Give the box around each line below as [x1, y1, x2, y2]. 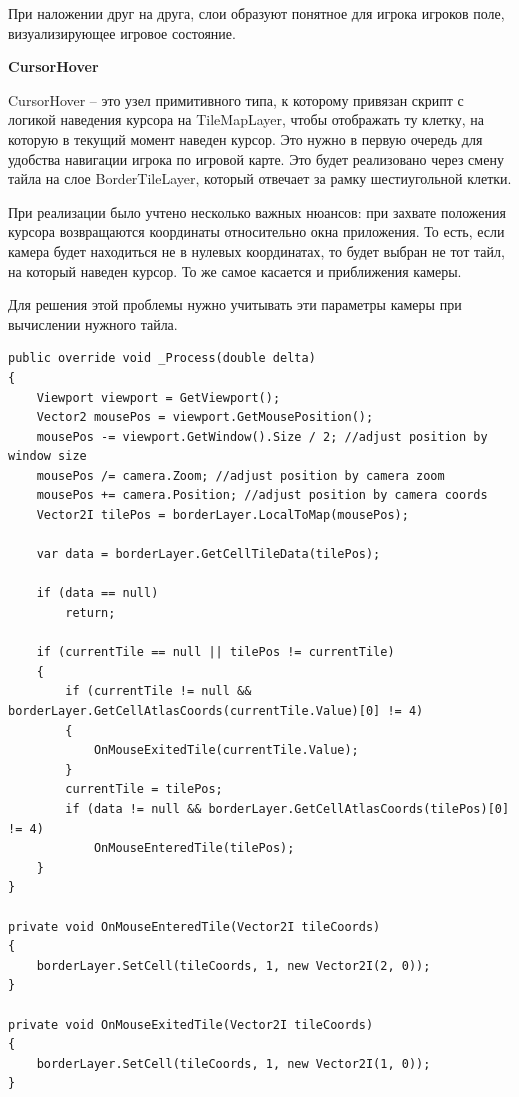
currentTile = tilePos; [65, 782, 223, 797]
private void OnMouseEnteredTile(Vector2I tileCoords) [8, 919, 381, 934]
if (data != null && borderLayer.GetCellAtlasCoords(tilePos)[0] [65, 801, 510, 816]
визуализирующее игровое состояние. [8, 22, 236, 43]
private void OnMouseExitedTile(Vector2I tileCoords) [8, 1017, 374, 1032]
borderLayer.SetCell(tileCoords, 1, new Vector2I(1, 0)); [36, 1056, 431, 1071]
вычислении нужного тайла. [8, 313, 178, 334]
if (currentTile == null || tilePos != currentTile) [36, 645, 395, 660]
